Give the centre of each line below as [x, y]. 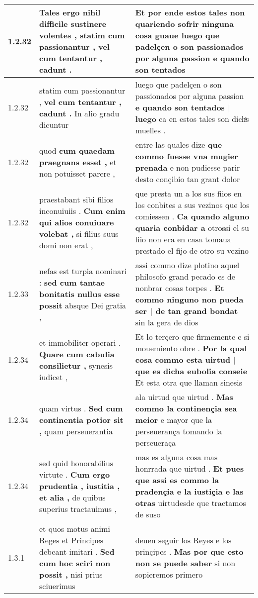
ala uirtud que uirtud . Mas [184, 397]
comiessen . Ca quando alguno [192, 216]
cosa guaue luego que [177, 35]
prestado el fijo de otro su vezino [192, 250]
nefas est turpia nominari [83, 271]
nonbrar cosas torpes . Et [180, 288]
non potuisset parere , [77, 173]
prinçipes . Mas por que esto [189, 551]
